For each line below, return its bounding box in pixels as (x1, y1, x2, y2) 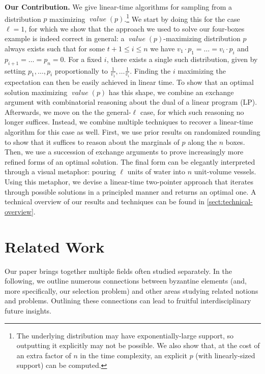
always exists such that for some (5, 43, 105, 54)
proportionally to (54, 65, 108, 76)
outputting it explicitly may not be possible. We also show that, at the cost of (16, 340, 260, 351)
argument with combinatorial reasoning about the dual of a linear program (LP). (5, 97, 257, 107)
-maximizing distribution (163, 33, 241, 44)
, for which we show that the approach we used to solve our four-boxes (24, 23, 245, 34)
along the (188, 136, 217, 147)
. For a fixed (64, 53, 102, 64)
